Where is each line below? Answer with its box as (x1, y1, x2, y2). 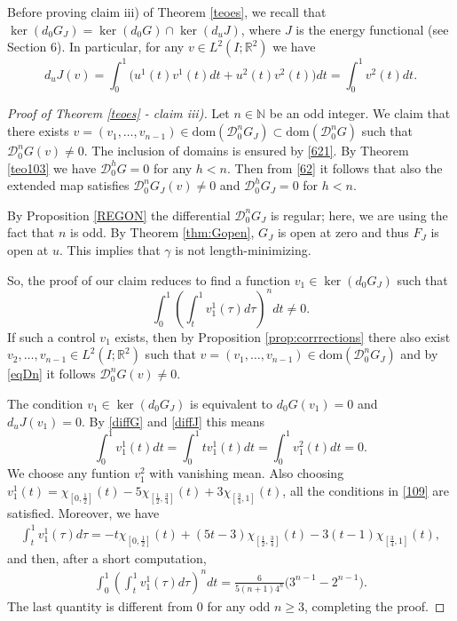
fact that (7, 223, 55, 242)
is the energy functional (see (295, 20, 449, 38)
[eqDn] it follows (7, 364, 96, 383)
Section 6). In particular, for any (7, 37, 185, 56)
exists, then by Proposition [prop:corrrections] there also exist (114, 327, 451, 346)
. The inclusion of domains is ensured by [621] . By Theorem (83, 141, 409, 160)
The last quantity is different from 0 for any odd (7, 596, 271, 615)
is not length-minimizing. (175, 241, 311, 259)
